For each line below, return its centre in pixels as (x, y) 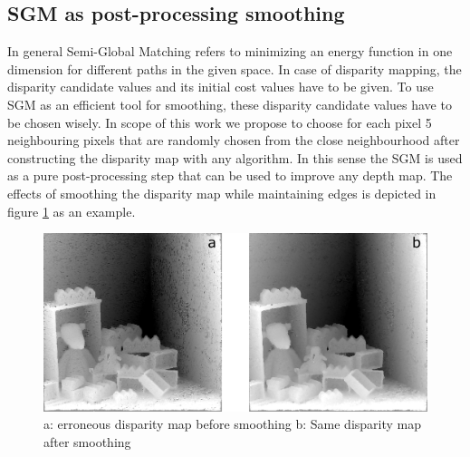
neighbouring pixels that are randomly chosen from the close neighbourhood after (234, 140)
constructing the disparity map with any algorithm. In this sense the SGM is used (235, 157)
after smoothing (87, 442)
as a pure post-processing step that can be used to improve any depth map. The (230, 175)
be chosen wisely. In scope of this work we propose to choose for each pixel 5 (220, 122)
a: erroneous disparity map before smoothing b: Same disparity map (233, 424)
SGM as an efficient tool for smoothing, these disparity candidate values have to (230, 104)
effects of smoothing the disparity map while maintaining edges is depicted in (222, 193)
